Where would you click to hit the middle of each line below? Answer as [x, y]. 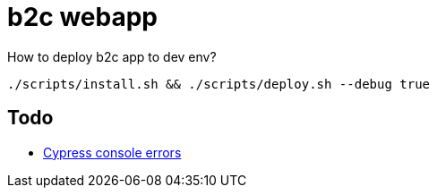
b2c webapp [82, 17]
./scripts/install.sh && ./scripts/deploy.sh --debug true [219, 84]
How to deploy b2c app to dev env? [112, 56]
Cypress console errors [112, 152]
